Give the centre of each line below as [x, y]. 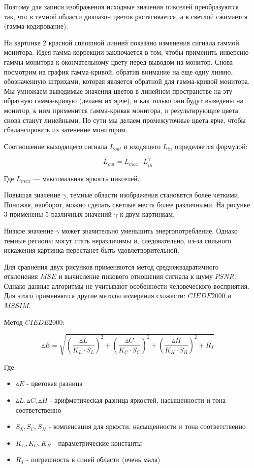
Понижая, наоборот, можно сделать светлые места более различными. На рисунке [127, 204]
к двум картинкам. [147, 214]
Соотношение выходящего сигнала [56, 146]
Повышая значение [32, 195]
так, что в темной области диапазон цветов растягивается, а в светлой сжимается [126, 16]
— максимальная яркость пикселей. [86, 178]
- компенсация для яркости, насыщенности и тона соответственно [147, 426]
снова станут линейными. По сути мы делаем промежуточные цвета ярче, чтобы [125, 120]
